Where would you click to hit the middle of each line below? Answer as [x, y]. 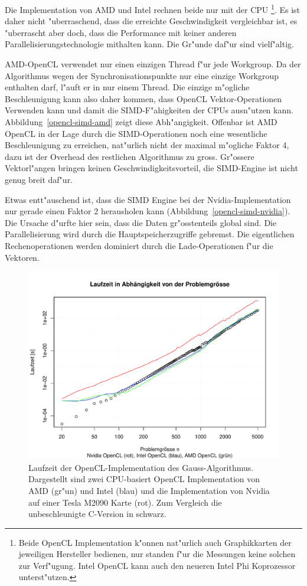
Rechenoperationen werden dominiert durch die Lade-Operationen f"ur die [139, 245]
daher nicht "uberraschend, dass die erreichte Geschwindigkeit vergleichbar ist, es [151, 21]
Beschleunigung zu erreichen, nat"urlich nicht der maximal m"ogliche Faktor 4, [147, 145]
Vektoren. [22, 257]
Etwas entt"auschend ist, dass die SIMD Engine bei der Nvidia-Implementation [148, 199]
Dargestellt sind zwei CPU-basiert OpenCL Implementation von [144, 479]
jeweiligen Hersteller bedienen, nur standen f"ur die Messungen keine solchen [157, 554]
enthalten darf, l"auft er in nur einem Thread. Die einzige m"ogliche [127, 87]
